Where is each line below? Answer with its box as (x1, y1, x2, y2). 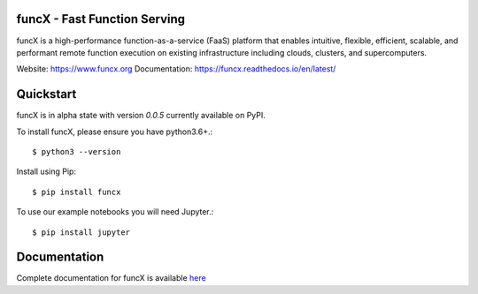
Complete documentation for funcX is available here (16, 273, 207, 283)
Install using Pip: (16, 166, 77, 177)
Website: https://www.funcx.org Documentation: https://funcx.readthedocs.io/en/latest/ (16, 64, 336, 74)
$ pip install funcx (32, 186, 121, 197)
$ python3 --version (32, 147, 121, 156)
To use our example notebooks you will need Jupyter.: (16, 207, 214, 217)
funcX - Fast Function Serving (16, 11, 186, 26)
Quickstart (16, 87, 77, 102)
